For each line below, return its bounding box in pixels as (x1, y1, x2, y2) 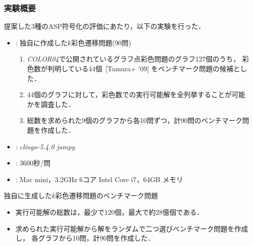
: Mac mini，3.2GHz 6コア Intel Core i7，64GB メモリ (15, 174, 183, 184)
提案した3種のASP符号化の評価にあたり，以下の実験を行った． (4, 21, 205, 31)
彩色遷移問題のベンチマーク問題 (55, 190, 158, 201)
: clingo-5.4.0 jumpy (15, 141, 75, 151)
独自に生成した (4, 190, 52, 201)
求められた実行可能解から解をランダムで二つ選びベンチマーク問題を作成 (15, 223, 248, 233)
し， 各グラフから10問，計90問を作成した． (15, 233, 155, 243)
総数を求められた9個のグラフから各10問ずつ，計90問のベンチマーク (27, 115, 242, 125)
